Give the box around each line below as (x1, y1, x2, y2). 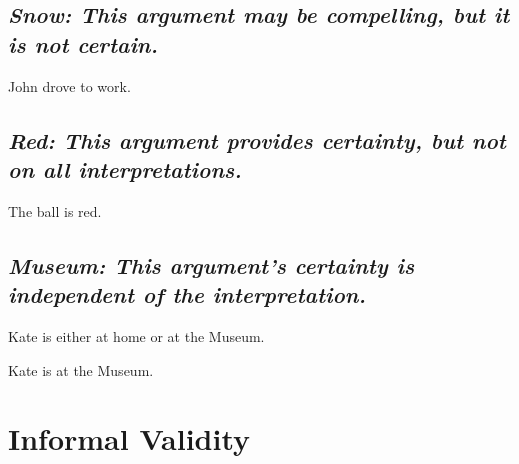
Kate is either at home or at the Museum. (8, 325, 265, 346)
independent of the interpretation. (8, 279, 366, 310)
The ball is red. (8, 200, 102, 221)
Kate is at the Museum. (8, 359, 154, 380)
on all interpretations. (8, 153, 242, 184)
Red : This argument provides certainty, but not (8, 124, 506, 155)
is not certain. (8, 28, 158, 59)
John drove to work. (8, 75, 131, 96)
